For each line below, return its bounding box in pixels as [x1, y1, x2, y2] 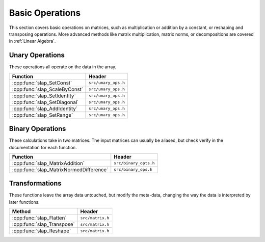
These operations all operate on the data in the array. [9, 64, 117, 70]
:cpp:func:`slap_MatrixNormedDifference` [12, 166, 108, 173]
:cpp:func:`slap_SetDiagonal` [12, 99, 79, 106]
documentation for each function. [9, 144, 77, 150]
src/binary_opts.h [113, 161, 155, 166]
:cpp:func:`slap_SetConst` [12, 79, 72, 86]
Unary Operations [9, 51, 65, 59]
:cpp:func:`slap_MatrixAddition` [12, 160, 85, 166]
